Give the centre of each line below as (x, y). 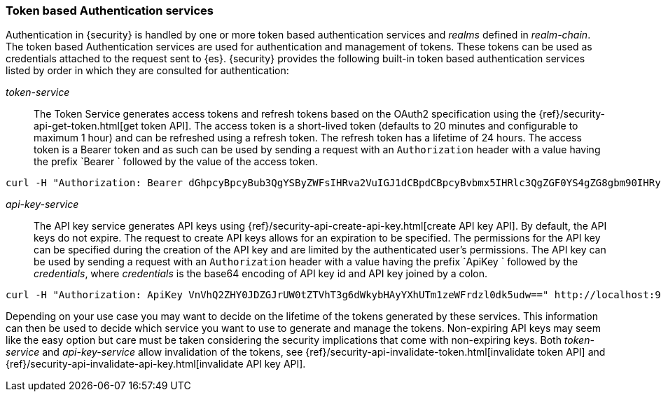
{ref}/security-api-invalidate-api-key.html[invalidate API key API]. (156, 364)
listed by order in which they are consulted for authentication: (147, 71)
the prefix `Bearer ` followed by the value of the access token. (176, 162)
